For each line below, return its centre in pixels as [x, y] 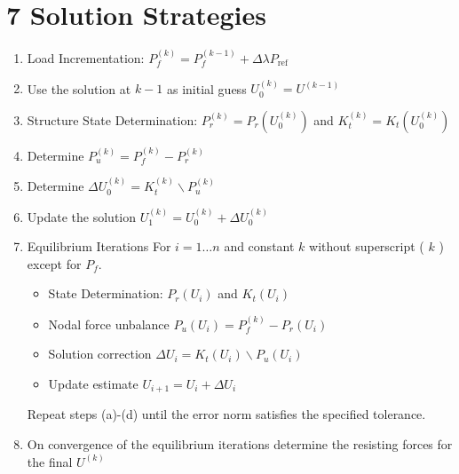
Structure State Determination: [112, 119]
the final [50, 461]
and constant [259, 246]
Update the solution [82, 216]
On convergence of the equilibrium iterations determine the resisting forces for [240, 443]
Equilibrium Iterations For [99, 246]
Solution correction [100, 354]
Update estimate [93, 383]
